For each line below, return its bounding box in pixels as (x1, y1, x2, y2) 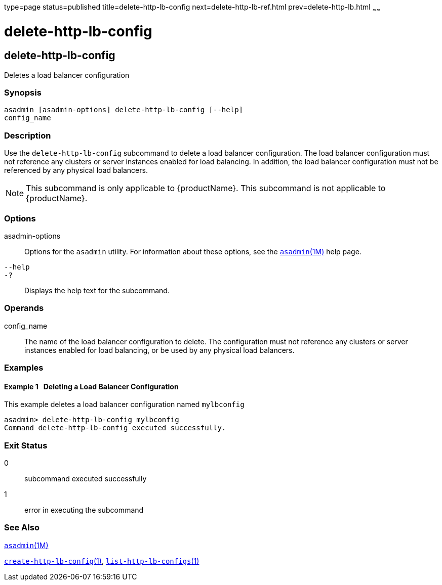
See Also (4, 522, 39, 533)
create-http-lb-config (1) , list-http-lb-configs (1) (4, 556, 199, 565)
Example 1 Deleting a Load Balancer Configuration (4, 382, 179, 391)
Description (4, 130, 51, 141)
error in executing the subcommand (24, 506, 144, 515)
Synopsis (4, 87, 42, 98)
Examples (4, 363, 44, 373)
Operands (4, 303, 44, 313)
